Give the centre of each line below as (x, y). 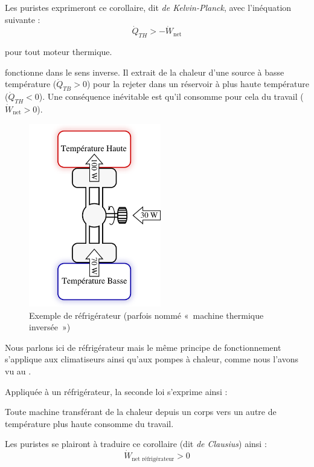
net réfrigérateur (153, 459)
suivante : (23, 19)
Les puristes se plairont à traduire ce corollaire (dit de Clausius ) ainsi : (136, 444)
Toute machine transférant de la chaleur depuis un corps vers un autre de (141, 412)
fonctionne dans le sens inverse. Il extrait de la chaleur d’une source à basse (145, 72)
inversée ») (50, 327)
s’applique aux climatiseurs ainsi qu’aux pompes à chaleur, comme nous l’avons (152, 359)
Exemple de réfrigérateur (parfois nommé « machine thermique (146, 315)
